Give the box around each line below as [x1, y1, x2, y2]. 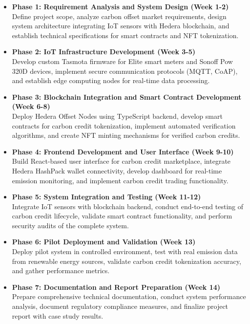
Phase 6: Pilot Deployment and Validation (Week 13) [12, 237, 196, 247]
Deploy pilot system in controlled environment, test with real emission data [12, 246, 238, 257]
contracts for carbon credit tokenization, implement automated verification [12, 120, 236, 130]
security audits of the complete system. [12, 220, 129, 230]
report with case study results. [12, 310, 104, 321]
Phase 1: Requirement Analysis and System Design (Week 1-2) [12, 1, 229, 11]
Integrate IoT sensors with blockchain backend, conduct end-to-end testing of [12, 201, 244, 211]
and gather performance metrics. [12, 265, 110, 276]
